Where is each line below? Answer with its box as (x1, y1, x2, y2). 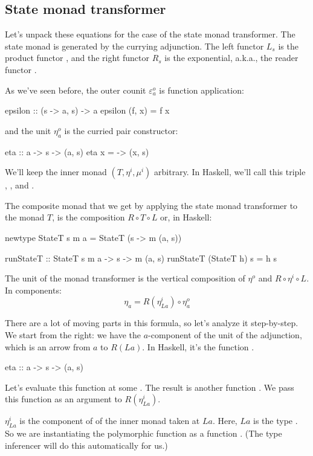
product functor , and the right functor (5, 51, 149, 64)
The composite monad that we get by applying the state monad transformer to (5, 199, 298, 211)
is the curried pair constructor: (64, 124, 178, 136)
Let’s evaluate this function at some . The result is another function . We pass (5, 381, 294, 393)
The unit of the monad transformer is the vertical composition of (5, 272, 245, 284)
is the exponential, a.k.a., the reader (164, 51, 298, 64)
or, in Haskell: (160, 211, 212, 223)
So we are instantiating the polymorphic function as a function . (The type (5, 427, 282, 440)
